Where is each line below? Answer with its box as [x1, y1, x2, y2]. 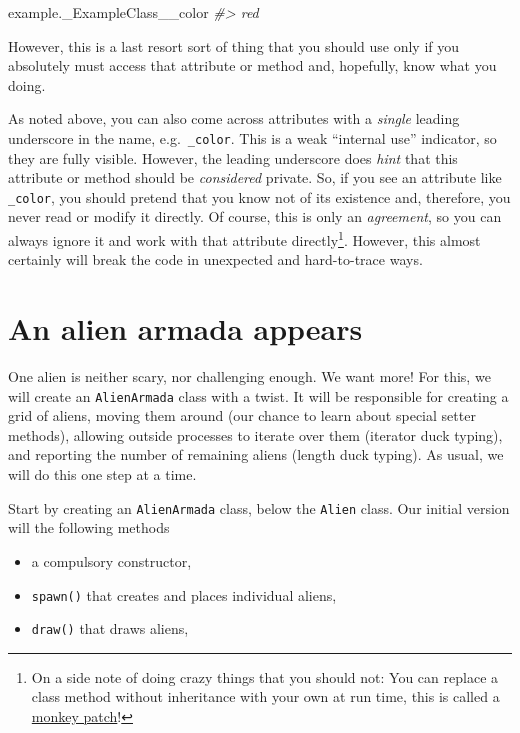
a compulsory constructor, [31, 550, 192, 571]
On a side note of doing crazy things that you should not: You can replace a [31, 666, 499, 687]
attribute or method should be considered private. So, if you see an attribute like [8, 167, 502, 188]
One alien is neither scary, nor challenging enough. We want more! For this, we [8, 366, 491, 387]
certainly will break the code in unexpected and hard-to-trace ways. [8, 249, 423, 270]
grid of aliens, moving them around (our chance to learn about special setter [8, 405, 476, 426]
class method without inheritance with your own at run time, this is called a [31, 686, 500, 707]
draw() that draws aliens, [31, 618, 189, 639]
